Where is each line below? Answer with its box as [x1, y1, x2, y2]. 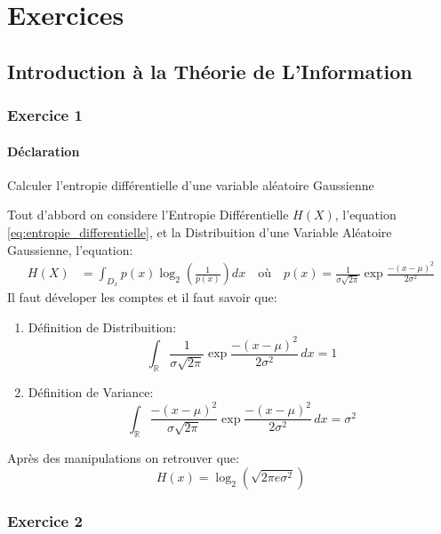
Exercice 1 [7, 104, 83, 126]
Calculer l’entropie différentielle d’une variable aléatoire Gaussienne [7, 175, 374, 194]
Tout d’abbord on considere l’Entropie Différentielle [7, 205, 289, 224]
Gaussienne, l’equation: [7, 240, 133, 259]
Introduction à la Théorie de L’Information [7, 57, 413, 84]
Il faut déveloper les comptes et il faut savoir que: [7, 288, 277, 307]
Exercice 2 [7, 510, 83, 532]
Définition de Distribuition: [28, 317, 177, 336]
